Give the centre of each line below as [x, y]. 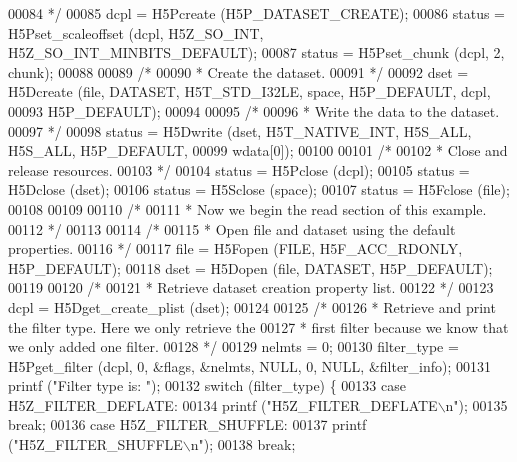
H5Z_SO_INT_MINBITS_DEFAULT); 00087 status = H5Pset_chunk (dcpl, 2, [256, 52]
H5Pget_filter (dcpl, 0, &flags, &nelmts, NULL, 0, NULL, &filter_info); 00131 [250, 365]
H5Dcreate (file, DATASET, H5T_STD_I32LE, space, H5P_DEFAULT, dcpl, [249, 91]
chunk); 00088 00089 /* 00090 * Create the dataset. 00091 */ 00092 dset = [238, 71]
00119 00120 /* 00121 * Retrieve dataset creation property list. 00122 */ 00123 [251, 287]
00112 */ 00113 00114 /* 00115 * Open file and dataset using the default [232, 228]
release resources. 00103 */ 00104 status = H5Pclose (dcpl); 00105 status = [239, 169]
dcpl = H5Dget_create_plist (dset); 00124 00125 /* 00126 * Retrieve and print [252, 306]
